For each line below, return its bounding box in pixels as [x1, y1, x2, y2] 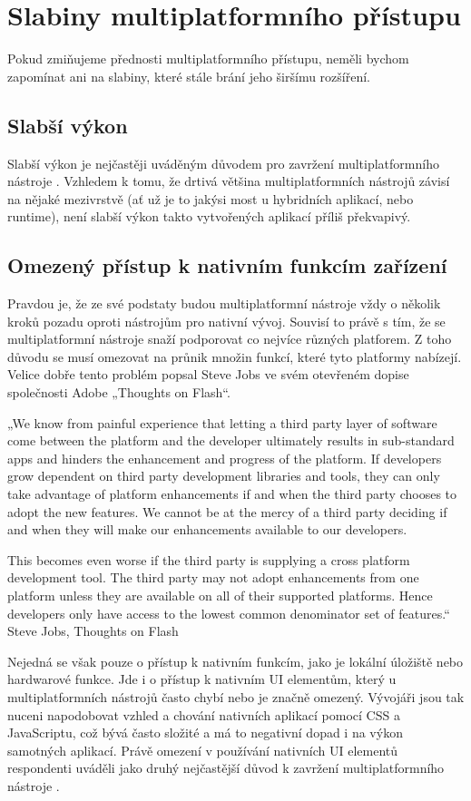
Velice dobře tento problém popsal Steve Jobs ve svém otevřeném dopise [7, 365, 409, 384]
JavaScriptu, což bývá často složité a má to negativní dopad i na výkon [7, 723, 403, 742]
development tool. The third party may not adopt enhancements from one [7, 568, 419, 587]
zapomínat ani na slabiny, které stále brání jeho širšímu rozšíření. [7, 66, 370, 85]
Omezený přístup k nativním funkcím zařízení [7, 251, 447, 279]
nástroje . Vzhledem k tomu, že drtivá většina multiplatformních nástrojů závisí [7, 171, 450, 190]
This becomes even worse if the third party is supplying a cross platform [7, 550, 410, 569]
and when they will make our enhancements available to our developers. [7, 520, 407, 539]
